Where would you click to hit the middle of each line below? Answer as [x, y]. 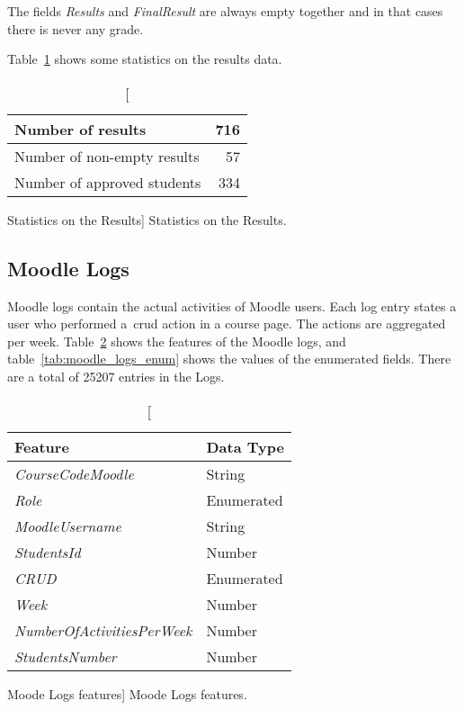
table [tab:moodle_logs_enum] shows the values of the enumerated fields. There [229, 359]
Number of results [80, 129]
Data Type [245, 446]
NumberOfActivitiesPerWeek [103, 630]
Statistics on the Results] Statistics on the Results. [147, 219]
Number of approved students [108, 182]
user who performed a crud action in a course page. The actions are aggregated [227, 324]
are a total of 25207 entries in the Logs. [116, 376]
